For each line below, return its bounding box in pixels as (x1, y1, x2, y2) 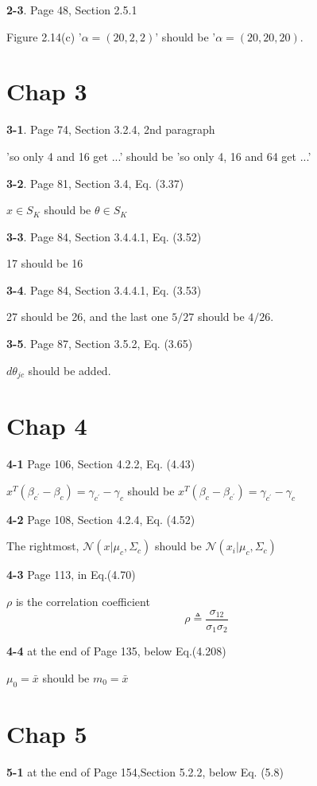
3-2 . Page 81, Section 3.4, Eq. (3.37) (6, 174, 184, 191)
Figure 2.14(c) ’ (6, 28, 82, 45)
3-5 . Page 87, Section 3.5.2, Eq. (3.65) (6, 335, 193, 352)
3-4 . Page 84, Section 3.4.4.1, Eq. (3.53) (6, 281, 202, 298)
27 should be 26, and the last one (6, 308, 168, 325)
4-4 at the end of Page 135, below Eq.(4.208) (6, 643, 226, 659)
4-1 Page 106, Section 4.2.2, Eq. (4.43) (6, 456, 195, 472)
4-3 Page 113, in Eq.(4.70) (6, 566, 136, 583)
